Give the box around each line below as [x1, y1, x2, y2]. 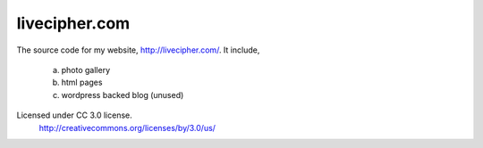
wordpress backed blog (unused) [61, 89, 184, 100]
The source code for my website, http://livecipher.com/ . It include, [16, 45, 260, 55]
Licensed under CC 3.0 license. [16, 110, 133, 120]
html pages [61, 77, 103, 88]
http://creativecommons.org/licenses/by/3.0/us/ [38, 122, 216, 133]
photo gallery [61, 64, 111, 75]
